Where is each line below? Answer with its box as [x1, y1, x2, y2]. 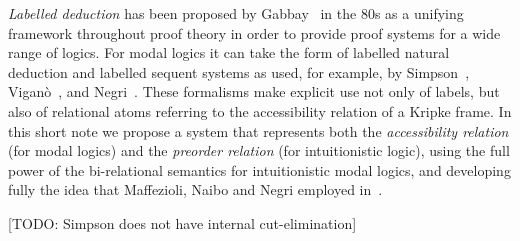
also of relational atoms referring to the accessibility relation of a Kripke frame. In [8, 100, 512, 121]
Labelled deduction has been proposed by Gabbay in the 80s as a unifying [8, 3, 464, 23]
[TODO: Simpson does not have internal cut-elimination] [8, 212, 357, 233]
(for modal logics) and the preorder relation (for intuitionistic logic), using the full [8, 140, 510, 161]
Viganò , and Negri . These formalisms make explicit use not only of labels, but [8, 81, 500, 102]
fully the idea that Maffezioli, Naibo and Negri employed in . [8, 179, 383, 200]
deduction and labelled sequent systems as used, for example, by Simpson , [8, 61, 470, 82]
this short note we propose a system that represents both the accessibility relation [8, 120, 509, 141]
